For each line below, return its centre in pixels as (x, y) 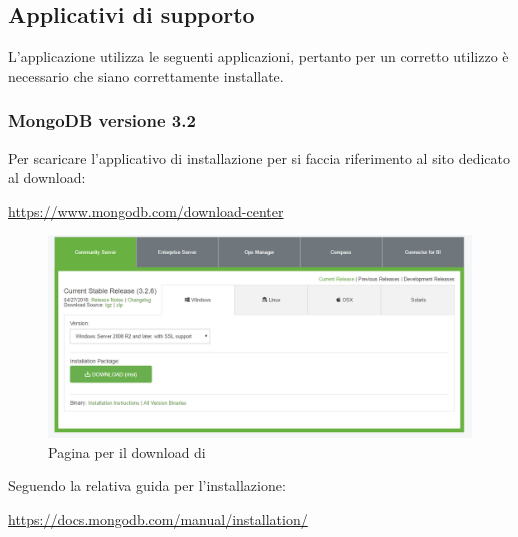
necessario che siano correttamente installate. (146, 75)
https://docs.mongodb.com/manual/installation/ (158, 519)
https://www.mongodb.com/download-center (146, 210)
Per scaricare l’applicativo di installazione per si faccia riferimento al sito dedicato (259, 157)
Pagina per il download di (127, 451)
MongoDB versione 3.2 (102, 120)
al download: (47, 177)
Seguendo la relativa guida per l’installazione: (147, 485)
